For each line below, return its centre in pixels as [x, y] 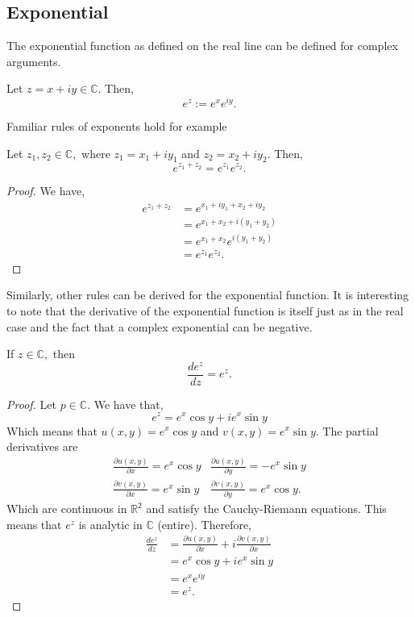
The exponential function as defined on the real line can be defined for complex [202, 46]
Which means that [52, 430]
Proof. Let [31, 404]
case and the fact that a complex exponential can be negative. [160, 326]
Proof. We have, [46, 190]
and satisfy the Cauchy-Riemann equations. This [266, 509]
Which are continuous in [67, 509]
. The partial [347, 430]
